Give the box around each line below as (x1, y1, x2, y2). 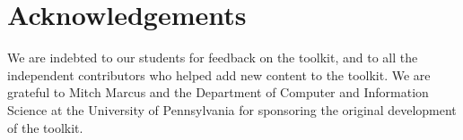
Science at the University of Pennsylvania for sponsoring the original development (7, 100, 457, 119)
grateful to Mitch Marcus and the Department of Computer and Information (7, 83, 429, 102)
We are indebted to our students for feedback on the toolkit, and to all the (7, 48, 418, 67)
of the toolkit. (7, 118, 83, 136)
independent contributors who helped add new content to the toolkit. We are (7, 65, 431, 84)
